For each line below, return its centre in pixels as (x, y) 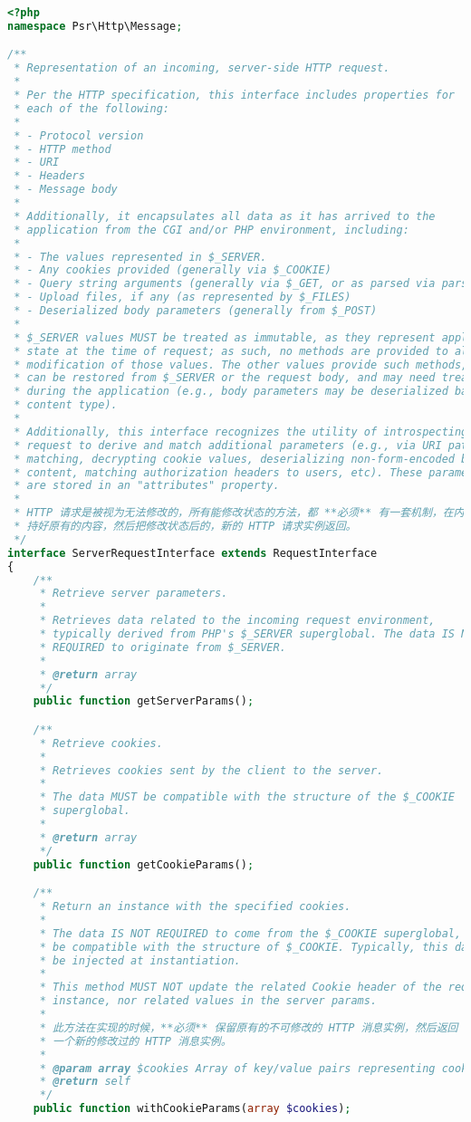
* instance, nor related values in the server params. (208, 1001)
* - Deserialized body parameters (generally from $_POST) (196, 311)
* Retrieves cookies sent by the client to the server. (211, 770)
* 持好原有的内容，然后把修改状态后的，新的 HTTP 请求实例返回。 (185, 527)
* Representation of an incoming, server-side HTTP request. (202, 68)
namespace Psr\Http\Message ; (95, 26)
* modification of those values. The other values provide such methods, (241, 364)
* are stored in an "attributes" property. (147, 486)
